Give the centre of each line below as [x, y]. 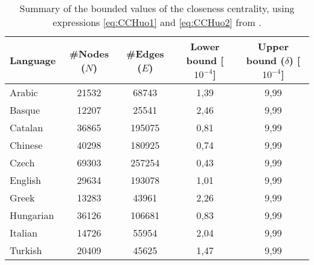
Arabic [24, 92]
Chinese [26, 145]
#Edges [145, 53]
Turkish [26, 250]
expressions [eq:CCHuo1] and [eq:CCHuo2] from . [157, 22]
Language [33, 60]
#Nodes [89, 53]
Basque [25, 110]
